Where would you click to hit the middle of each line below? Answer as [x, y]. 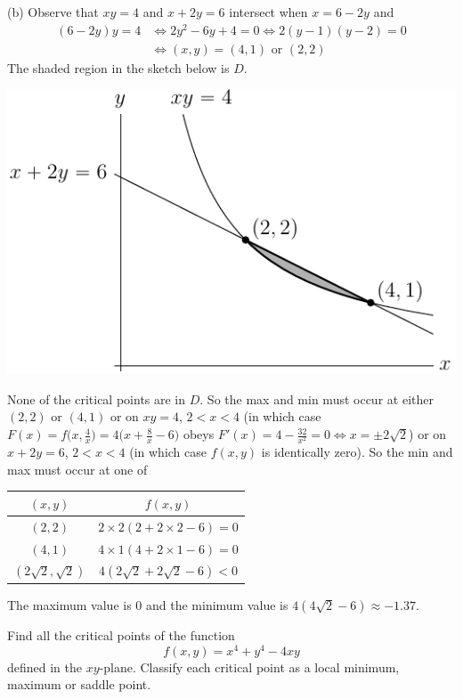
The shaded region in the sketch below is [118, 67]
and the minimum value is [217, 604]
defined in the [45, 666]
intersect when [268, 12]
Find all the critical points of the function [121, 634]
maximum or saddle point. [79, 684]
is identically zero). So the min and [357, 452]
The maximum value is [69, 604]
